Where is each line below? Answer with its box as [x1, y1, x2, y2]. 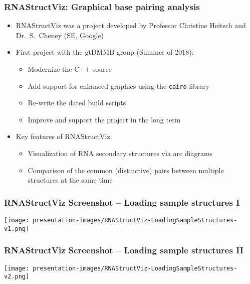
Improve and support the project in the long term [28, 114, 181, 124]
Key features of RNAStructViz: [16, 131, 112, 141]
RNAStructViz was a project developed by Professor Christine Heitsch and [16, 20, 246, 31]
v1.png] [4, 225, 30, 232]
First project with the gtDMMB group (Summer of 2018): [16, 47, 194, 57]
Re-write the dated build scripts [28, 97, 126, 108]
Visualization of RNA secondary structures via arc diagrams [28, 148, 213, 159]
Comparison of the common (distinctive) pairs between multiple [28, 165, 224, 175]
